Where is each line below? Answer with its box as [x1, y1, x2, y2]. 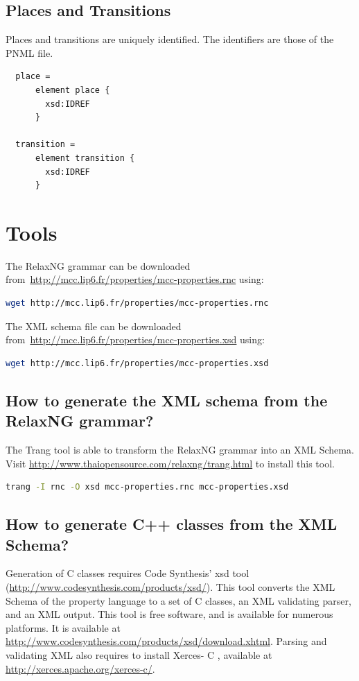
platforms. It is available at [6, 620, 121, 635]
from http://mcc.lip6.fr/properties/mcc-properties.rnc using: [6, 272, 264, 286]
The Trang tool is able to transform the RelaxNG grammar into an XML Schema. [6, 442, 354, 457]
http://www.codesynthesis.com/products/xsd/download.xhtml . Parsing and [6, 634, 327, 648]
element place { [35, 85, 110, 95]
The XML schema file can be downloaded [6, 318, 182, 333]
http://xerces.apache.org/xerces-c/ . [6, 661, 155, 675]
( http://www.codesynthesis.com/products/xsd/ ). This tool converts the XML [6, 579, 335, 594]
